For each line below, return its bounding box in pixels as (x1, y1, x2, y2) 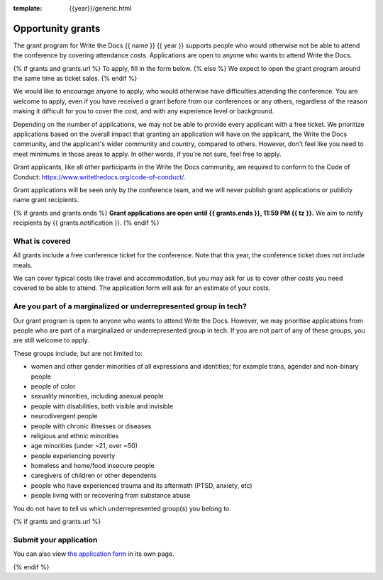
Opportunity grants (13, 22, 101, 35)
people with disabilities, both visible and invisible (30, 401, 174, 411)
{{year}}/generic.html (69, 4, 132, 12)
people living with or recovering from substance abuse (30, 491, 191, 500)
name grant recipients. (13, 196, 79, 204)
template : (13, 4, 43, 12)
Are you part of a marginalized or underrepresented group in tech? (13, 301, 248, 311)
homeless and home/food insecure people (30, 462, 155, 470)
